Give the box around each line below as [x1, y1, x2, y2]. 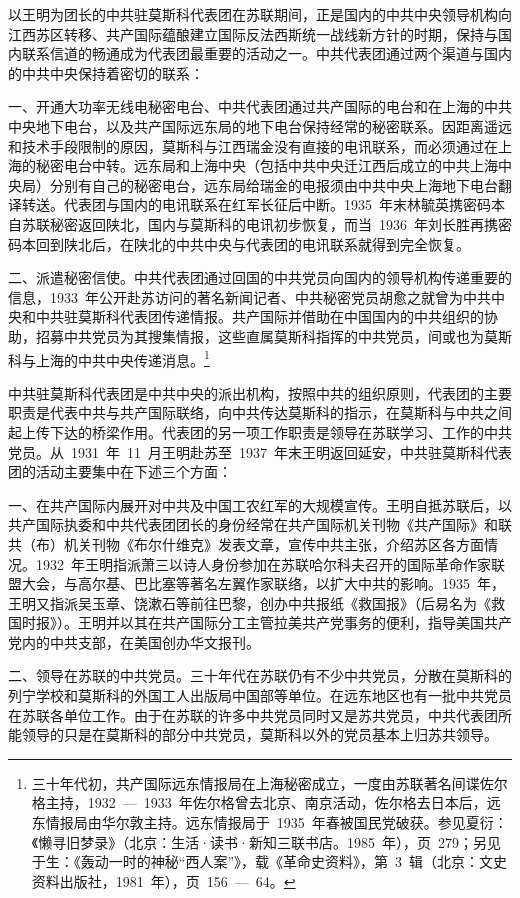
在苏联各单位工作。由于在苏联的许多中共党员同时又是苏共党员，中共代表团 [8, 704, 498, 725]
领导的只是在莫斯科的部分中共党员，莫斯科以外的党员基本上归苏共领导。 [21, 724, 498, 745]
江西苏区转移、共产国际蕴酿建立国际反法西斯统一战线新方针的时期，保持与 [8, 23, 498, 44]
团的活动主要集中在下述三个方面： [8, 461, 232, 482]
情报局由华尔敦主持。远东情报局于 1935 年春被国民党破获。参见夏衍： [45, 812, 508, 833]
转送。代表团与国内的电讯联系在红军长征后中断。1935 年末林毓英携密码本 [21, 194, 505, 215]
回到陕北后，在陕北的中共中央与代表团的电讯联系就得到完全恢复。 [35, 233, 470, 254]
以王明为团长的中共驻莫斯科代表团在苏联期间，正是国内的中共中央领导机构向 [8, 4, 512, 24]
